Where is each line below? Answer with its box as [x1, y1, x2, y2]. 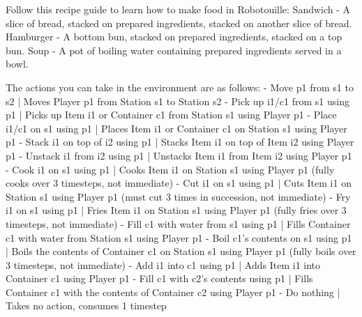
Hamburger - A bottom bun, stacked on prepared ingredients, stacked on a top [6, 29, 342, 44]
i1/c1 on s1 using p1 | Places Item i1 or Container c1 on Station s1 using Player [6, 121, 347, 135]
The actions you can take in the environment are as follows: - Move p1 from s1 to [6, 79, 354, 94]
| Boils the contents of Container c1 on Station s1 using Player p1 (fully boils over [6, 244, 356, 258]
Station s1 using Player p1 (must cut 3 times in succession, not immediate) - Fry [6, 189, 351, 203]
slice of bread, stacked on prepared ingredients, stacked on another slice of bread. [6, 15, 352, 30]
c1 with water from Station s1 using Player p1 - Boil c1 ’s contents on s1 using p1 [6, 230, 352, 245]
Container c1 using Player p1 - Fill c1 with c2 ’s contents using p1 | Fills [6, 271, 313, 286]
